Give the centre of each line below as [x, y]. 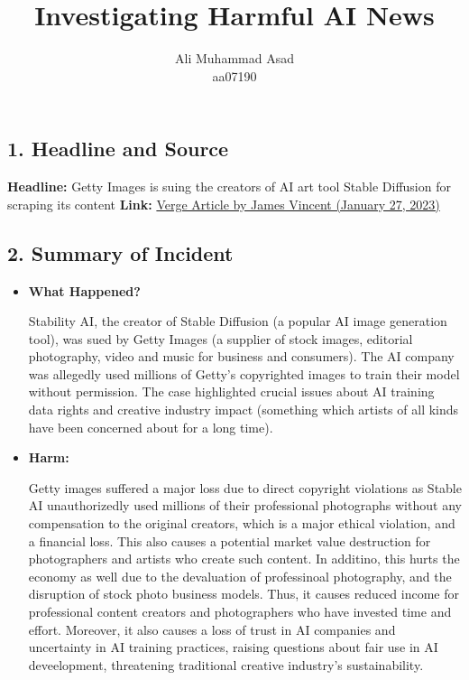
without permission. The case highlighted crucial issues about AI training [231, 391]
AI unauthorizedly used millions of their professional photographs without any [245, 505]
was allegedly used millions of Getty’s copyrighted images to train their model [244, 373]
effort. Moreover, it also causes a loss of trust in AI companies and [212, 629]
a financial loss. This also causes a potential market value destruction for [230, 540]
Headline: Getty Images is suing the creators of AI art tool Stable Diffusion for [229, 186]
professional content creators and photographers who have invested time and [240, 612]
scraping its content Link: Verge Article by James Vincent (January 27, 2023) [224, 204]
